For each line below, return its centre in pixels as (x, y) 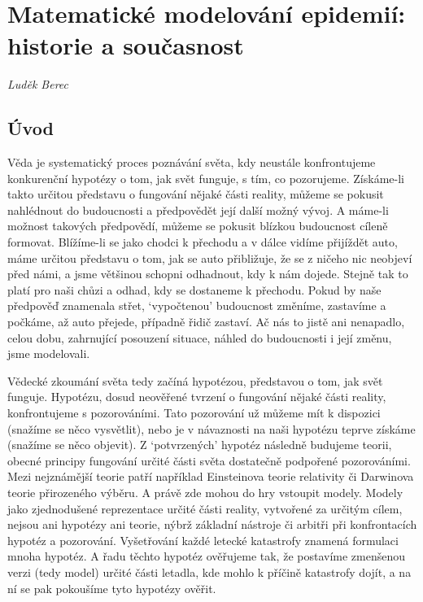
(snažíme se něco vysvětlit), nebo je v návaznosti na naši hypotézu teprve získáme (211, 428)
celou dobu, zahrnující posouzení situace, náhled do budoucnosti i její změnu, (200, 337)
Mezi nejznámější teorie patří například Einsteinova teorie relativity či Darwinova (211, 476)
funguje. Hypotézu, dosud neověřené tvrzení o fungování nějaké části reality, (197, 397)
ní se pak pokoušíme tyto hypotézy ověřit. (112, 588)
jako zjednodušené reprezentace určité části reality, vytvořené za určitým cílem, (205, 508)
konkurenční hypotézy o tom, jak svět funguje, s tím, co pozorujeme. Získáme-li (206, 178)
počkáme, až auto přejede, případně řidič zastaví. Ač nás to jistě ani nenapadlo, (206, 322)
